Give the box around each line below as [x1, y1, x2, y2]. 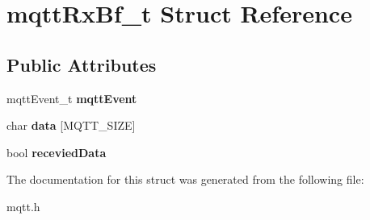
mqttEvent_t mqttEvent [6, 89, 137, 106]
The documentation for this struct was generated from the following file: [6, 171, 364, 188]
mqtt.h [6, 197, 40, 214]
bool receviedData [6, 143, 107, 160]
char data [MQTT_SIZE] [6, 117, 136, 134]
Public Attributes [6, 52, 157, 77]
